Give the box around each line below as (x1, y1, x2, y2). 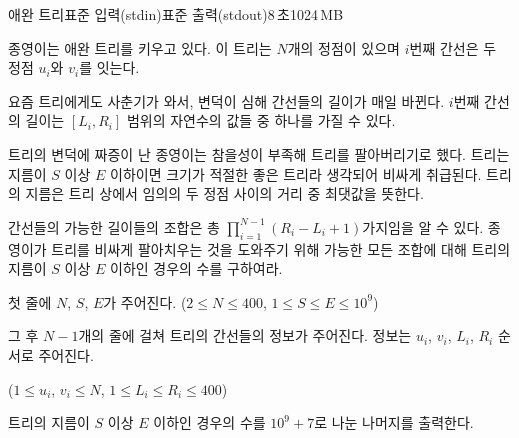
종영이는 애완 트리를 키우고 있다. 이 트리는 (8, 37, 272, 58)
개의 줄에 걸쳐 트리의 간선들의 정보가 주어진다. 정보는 (78, 325, 412, 346)
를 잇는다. (79, 57, 140, 78)
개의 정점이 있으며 (287, 37, 400, 58)
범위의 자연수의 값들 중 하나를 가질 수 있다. (126, 110, 396, 131)
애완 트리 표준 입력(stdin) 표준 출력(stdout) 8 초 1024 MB (8, 4, 344, 24)
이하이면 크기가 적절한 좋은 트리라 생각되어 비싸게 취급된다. (110, 163, 482, 184)
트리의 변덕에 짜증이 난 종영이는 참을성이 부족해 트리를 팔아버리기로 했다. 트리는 (8, 143, 510, 164)
